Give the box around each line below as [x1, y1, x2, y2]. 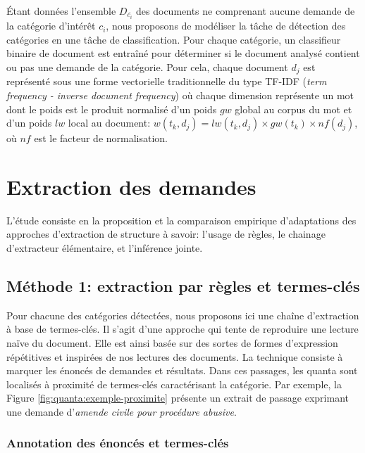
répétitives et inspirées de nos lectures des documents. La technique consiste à [6, 349, 343, 364]
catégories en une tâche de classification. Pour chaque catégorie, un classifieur [6, 32, 341, 46]
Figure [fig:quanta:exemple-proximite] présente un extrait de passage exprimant [6, 390, 349, 405]
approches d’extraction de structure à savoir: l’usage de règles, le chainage [6, 226, 326, 241]
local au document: [68, 115, 151, 130]
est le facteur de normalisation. [34, 131, 168, 146]
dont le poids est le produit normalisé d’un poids [6, 101, 217, 116]
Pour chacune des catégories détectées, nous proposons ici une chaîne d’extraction [6, 307, 359, 322]
